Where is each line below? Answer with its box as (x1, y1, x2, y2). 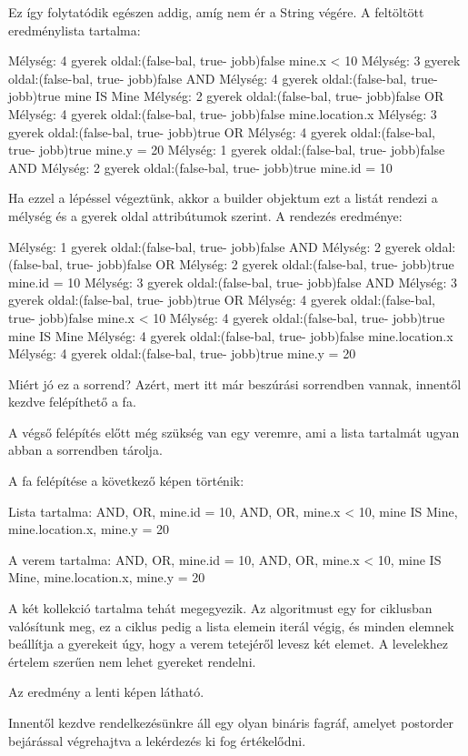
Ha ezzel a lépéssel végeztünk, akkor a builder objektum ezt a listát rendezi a (8, 188, 438, 207)
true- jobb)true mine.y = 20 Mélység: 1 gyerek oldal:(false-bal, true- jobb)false (8, 140, 445, 159)
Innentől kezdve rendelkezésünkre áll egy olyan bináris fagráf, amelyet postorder (8, 713, 454, 731)
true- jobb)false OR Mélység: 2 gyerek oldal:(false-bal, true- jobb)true (66, 255, 454, 274)
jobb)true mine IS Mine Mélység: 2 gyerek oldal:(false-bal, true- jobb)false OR (8, 86, 444, 106)
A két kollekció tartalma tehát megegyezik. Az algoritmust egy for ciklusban (8, 599, 433, 618)
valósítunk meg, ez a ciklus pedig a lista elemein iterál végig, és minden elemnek (8, 616, 454, 635)
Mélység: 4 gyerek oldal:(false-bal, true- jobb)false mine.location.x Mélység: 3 (8, 104, 437, 123)
